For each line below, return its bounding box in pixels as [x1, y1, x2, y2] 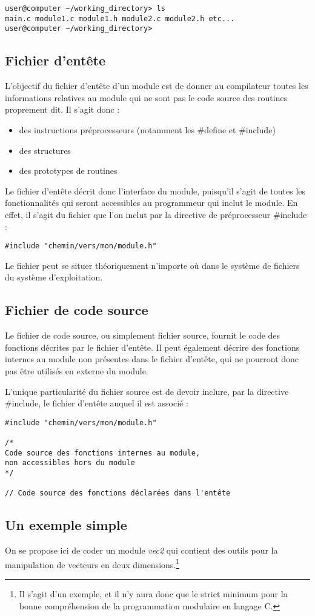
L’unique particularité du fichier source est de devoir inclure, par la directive [5, 385, 289, 397]
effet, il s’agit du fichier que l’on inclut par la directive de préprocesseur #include [5, 208, 307, 220]
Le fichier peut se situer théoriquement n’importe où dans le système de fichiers [5, 259, 300, 271]
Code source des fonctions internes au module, [5, 448, 201, 457]
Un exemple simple [5, 515, 127, 534]
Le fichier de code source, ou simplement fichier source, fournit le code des [5, 329, 280, 342]
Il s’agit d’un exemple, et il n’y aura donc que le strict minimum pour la [19, 588, 288, 600]
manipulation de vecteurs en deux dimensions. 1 [5, 556, 180, 571]
